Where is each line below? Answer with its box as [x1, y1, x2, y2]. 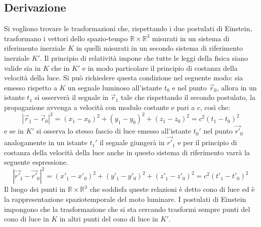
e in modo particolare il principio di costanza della [82, 62, 238, 73]
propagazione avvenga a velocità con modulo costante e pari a [4, 101, 195, 112]
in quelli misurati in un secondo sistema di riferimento [76, 43, 243, 53]
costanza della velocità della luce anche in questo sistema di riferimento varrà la [4, 147, 250, 157]
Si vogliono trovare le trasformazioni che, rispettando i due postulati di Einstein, [4, 23, 252, 34]
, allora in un [217, 82, 257, 92]
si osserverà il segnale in [34, 92, 109, 102]
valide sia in [4, 62, 41, 73]
